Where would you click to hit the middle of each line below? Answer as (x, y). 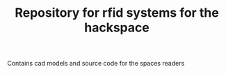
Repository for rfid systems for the (117, 13)
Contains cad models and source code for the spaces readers (96, 64)
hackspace (117, 28)
